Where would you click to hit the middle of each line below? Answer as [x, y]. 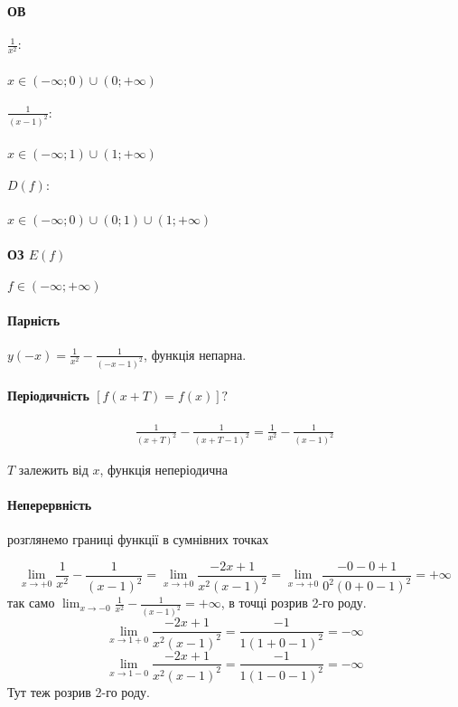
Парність [34, 320]
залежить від [53, 469]
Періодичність [48, 396]
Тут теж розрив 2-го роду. [79, 691]
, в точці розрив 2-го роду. [294, 603]
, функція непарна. [195, 354]
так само [31, 603]
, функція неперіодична [164, 469]
